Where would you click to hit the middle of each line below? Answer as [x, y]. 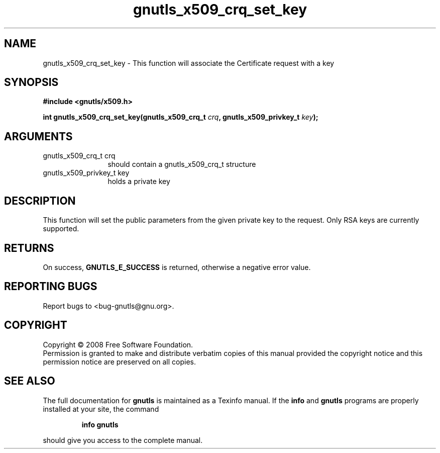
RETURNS [29, 248]
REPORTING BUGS [51, 287]
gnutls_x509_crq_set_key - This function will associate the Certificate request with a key [189, 63]
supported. [61, 229]
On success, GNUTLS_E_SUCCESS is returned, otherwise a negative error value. [177, 267]
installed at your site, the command [101, 409]
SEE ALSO [30, 381]
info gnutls [100, 424]
